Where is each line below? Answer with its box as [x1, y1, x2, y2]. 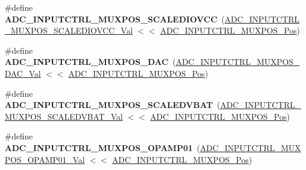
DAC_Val [5, 67, 41, 79]
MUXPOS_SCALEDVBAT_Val [5, 110, 123, 122]
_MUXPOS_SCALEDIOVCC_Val [5, 24, 133, 37]
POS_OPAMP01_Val [5, 153, 85, 165]
